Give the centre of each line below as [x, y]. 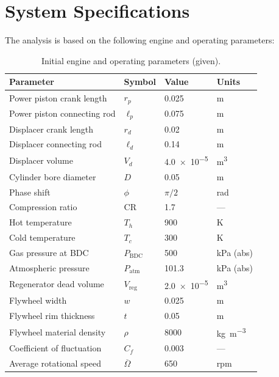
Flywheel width [38, 300]
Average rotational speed [55, 363]
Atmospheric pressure [49, 267]
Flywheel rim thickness [52, 315]
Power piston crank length [58, 97]
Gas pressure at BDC [49, 252]
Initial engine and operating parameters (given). [131, 60]
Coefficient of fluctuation [55, 348]
